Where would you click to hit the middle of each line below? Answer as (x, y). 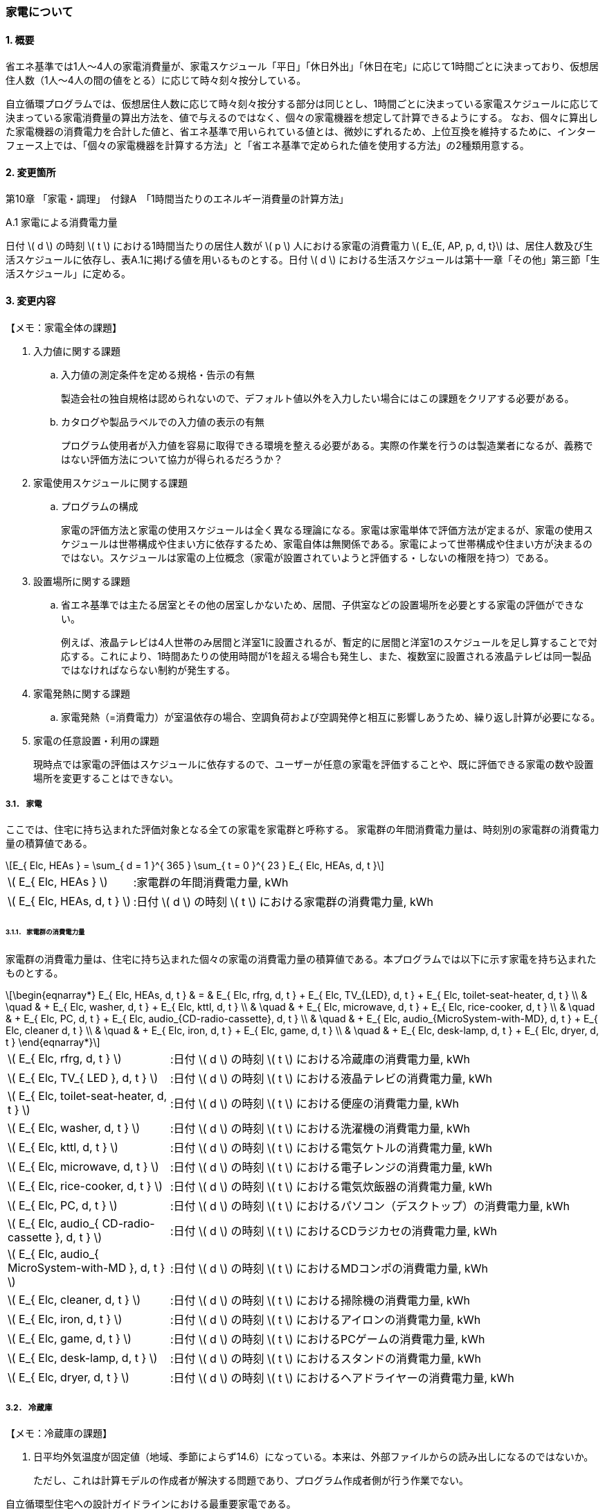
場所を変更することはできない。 (106, 778)
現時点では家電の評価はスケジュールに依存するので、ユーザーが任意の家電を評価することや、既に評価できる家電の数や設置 (314, 764)
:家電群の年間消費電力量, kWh (211, 883)
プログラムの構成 (100, 506)
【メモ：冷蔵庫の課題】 (59, 1433)
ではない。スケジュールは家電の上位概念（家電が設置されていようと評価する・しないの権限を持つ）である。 (308, 557)
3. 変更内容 (31, 301)
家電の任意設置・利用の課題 (96, 740)
